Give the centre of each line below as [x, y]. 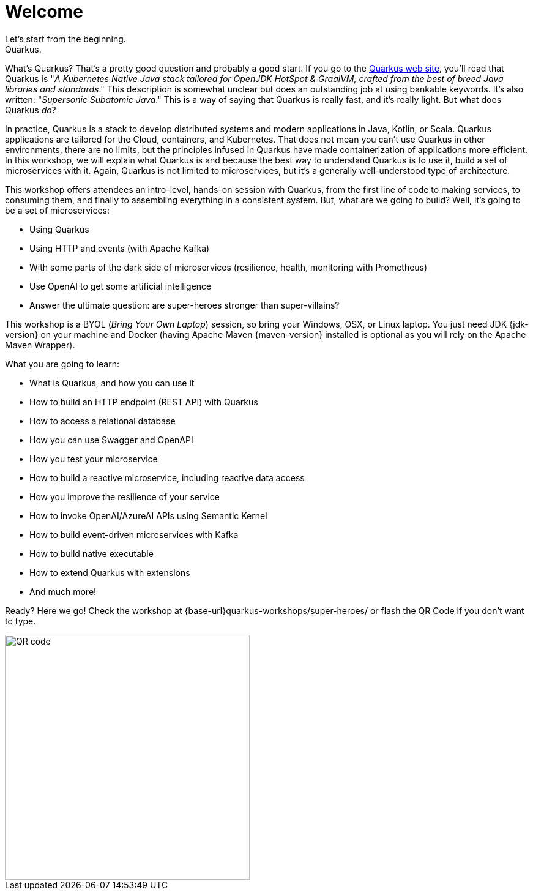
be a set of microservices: [58, 210]
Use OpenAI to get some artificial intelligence [121, 286]
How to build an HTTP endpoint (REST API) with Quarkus [144, 402]
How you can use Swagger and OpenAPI [111, 440]
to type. [20, 621]
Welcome [44, 12]
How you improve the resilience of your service [125, 496]
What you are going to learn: [62, 364]
